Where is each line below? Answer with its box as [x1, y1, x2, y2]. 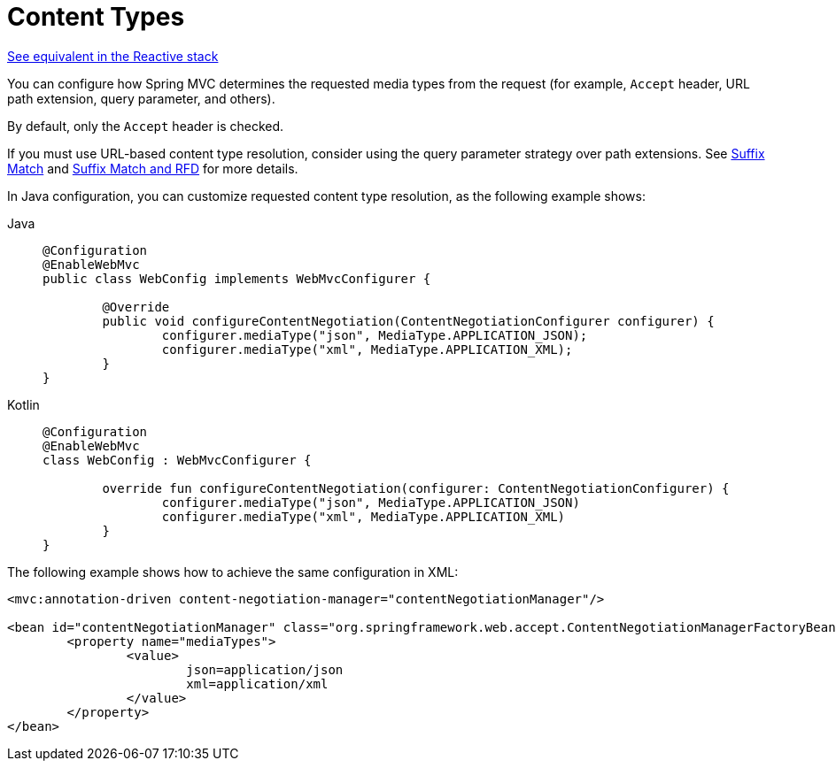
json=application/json [186, 662, 344, 677]
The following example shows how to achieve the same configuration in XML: [7, 564, 459, 580]
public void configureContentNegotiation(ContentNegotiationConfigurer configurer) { [102, 313, 715, 328]
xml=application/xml [186, 676, 329, 691]
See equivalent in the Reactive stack [7, 48, 219, 64]
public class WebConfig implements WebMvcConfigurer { [43, 271, 431, 286]
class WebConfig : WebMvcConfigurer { [43, 452, 312, 467]
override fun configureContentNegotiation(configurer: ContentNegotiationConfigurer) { [102, 480, 730, 495]
